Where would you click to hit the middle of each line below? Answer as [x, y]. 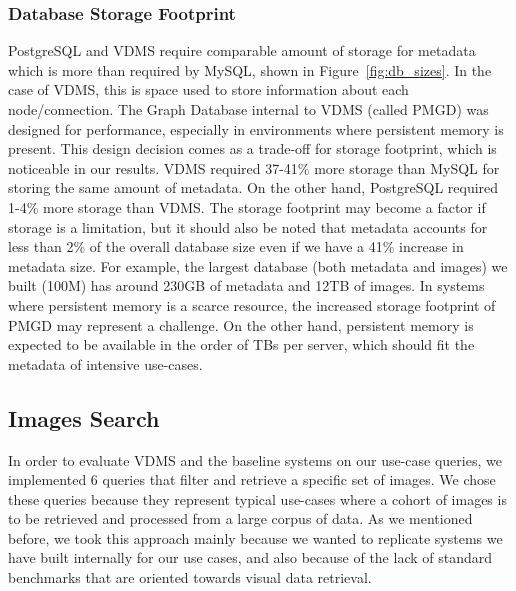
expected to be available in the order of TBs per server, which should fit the [241, 344]
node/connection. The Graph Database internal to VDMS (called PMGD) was [248, 109]
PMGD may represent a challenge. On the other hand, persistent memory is [241, 324]
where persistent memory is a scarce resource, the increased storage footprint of [252, 304]
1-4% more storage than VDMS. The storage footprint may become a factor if [247, 206]
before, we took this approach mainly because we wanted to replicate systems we [255, 537]
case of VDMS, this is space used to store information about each [208, 89]
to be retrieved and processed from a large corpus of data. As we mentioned [240, 518]
